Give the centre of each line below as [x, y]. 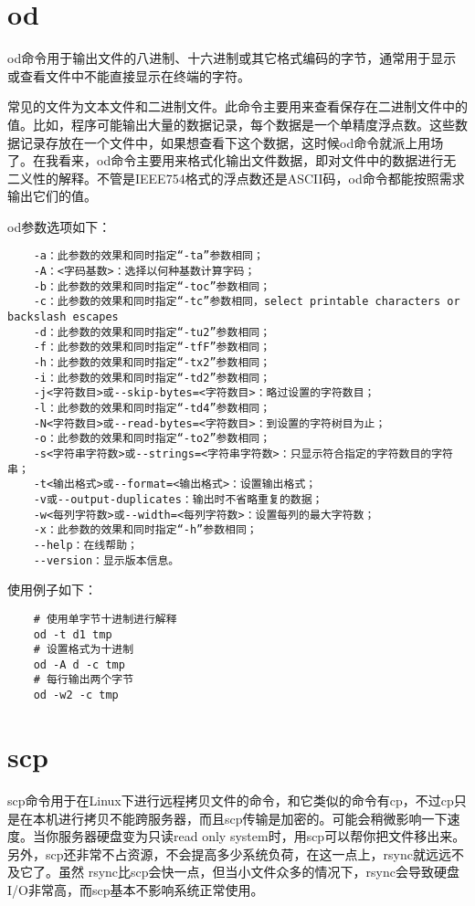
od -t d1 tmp [73, 634]
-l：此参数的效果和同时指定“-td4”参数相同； [152, 409]
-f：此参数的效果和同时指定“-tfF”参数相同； [152, 348]
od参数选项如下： [59, 226]
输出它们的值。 [52, 196]
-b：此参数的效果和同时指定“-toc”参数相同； [152, 286]
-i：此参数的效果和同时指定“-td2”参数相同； [152, 378]
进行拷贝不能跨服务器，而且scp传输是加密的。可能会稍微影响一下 [253, 818]
